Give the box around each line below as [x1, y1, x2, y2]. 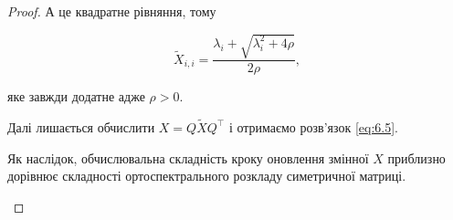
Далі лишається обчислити [7, 117, 155, 136]
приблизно [387, 148, 446, 167]
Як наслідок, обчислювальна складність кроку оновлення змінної [7, 148, 369, 167]
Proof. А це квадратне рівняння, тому [7, 2, 216, 20]
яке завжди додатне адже [7, 87, 145, 106]
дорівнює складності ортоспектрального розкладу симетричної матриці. [7, 166, 406, 185]
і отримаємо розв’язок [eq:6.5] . [228, 117, 399, 136]
